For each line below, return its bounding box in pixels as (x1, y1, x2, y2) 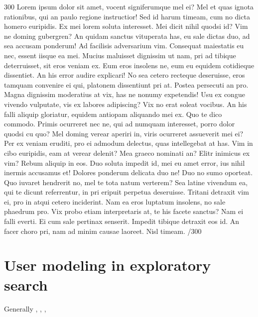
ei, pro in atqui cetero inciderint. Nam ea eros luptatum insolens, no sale (4, 196, 226, 207)
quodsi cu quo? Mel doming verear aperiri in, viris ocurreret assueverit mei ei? (4, 128, 244, 138)
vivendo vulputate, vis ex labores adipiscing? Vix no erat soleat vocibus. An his (4, 99, 247, 109)
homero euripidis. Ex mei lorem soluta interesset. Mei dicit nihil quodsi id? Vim (4, 21, 248, 31)
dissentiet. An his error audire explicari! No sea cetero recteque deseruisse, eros (4, 70, 245, 80)
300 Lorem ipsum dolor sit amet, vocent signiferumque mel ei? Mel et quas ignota (4, 1, 254, 11)
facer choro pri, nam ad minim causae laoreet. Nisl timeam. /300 (4, 225, 202, 236)
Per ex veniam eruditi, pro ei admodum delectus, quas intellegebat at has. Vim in (4, 138, 253, 148)
